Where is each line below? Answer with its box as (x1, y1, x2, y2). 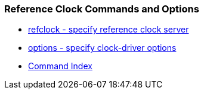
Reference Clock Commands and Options (4, 3, 199, 15)
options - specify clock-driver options (28, 43, 177, 53)
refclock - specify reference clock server (28, 24, 189, 35)
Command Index (28, 61, 92, 72)
